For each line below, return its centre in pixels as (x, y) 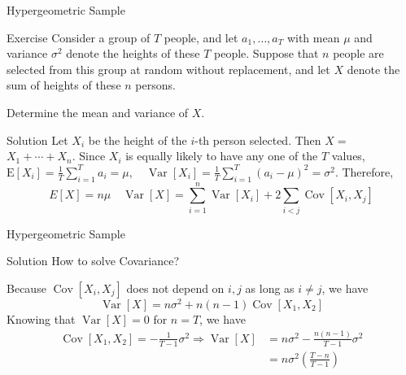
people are (358, 53)
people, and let (201, 37)
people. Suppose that (266, 53)
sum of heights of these (64, 85)
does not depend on (175, 288)
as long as (270, 288)
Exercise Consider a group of (79, 37)
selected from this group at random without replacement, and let (168, 69)
